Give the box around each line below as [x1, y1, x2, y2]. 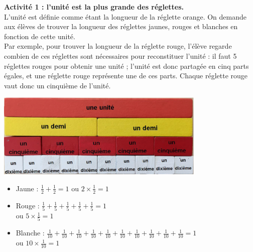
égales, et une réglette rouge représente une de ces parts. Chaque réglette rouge [4, 70, 248, 81]
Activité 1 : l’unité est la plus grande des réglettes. [4, 2, 184, 12]
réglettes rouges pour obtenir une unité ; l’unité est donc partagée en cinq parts [4, 60, 249, 71]
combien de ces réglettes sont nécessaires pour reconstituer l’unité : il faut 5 [4, 50, 237, 61]
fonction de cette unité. [4, 31, 75, 41]
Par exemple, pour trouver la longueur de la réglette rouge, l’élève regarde [4, 41, 232, 51]
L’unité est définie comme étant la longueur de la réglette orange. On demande [4, 11, 246, 22]
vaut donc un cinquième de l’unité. [4, 80, 111, 90]
